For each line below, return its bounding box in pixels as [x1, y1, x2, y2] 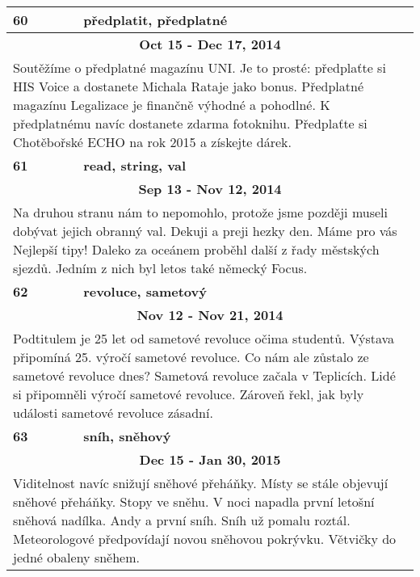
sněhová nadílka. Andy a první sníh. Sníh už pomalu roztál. [13, 511, 351, 529]
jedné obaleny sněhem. [13, 548, 140, 566]
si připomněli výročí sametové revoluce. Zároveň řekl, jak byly [13, 385, 364, 403]
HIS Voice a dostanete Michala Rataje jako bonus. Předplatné [13, 77, 364, 95]
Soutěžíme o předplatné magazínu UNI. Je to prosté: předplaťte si [13, 58, 386, 77]
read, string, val [83, 156, 187, 175]
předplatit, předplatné [83, 11, 228, 29]
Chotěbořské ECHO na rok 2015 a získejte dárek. [13, 133, 292, 151]
